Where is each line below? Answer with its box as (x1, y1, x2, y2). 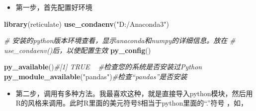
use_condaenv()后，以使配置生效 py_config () (4, 45, 151, 55)
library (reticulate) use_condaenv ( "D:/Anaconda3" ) (4, 18, 169, 29)
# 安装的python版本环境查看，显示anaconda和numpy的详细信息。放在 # (4, 35, 236, 46)
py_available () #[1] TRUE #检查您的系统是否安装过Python (4, 61, 202, 72)
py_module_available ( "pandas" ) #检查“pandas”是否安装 (4, 71, 187, 81)
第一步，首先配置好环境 (15, 2, 92, 12)
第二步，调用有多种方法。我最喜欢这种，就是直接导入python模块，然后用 (15, 88, 253, 98)
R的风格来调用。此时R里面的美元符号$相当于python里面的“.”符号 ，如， (15, 98, 248, 108)
